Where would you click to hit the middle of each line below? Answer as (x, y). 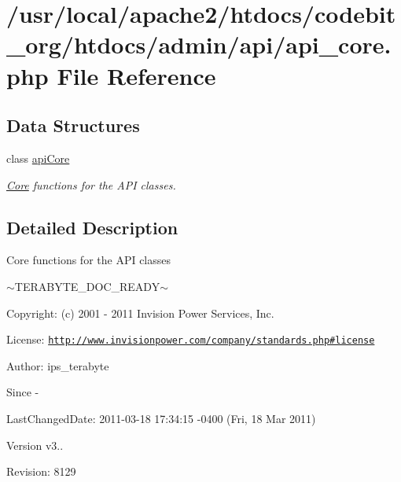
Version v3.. (35, 445)
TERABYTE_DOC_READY (87, 286)
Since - (23, 392)
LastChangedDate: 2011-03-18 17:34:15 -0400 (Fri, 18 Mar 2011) (161, 418)
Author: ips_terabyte (58, 365)
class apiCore (38, 158)
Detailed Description (92, 227)
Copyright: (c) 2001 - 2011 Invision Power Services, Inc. (140, 313)
